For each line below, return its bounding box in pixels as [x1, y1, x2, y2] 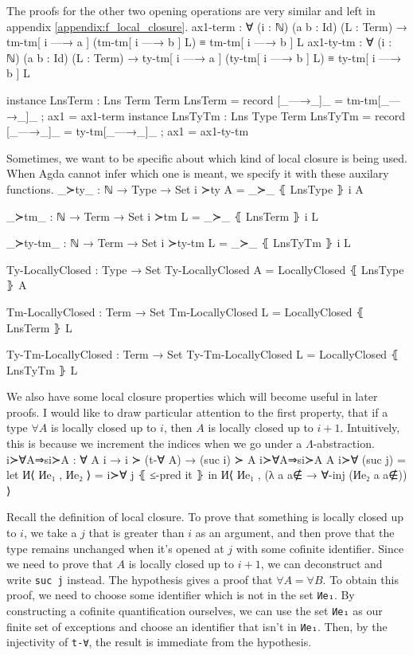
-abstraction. [313, 435, 375, 452]
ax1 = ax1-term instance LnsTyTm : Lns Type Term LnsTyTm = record [48, 107, 406, 124]
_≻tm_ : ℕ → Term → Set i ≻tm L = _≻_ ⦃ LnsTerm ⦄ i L [6, 207, 318, 224]
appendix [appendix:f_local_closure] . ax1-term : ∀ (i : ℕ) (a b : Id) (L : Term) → [6, 18, 407, 34]
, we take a [23, 524, 77, 541]
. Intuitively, [340, 419, 400, 436]
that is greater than [88, 524, 185, 541]
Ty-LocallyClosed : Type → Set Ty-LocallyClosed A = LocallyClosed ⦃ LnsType [6, 261, 404, 277]
